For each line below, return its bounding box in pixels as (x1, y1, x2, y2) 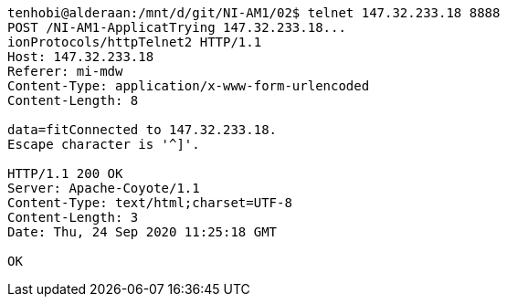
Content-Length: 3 (7, 210, 139, 225)
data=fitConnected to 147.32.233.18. (7, 122, 278, 137)
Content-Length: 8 (7, 93, 139, 108)
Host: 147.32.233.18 (7, 49, 154, 64)
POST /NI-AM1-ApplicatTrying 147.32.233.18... (7, 20, 346, 35)
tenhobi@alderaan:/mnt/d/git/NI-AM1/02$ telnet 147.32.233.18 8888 (7, 5, 501, 20)
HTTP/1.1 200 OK (7, 166, 123, 181)
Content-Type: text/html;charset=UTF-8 (7, 195, 292, 210)
